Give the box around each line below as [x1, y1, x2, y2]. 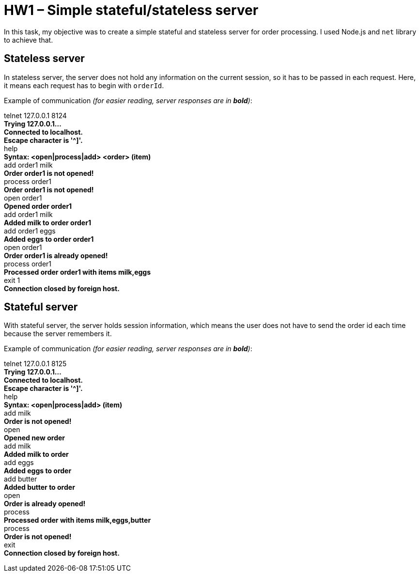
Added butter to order [4, 483, 75, 492]
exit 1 [4, 276, 20, 284]
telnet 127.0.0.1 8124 [4, 111, 67, 120]
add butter [4, 475, 37, 483]
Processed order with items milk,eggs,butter [4, 516, 151, 525]
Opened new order [4, 434, 65, 442]
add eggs [4, 458, 34, 467]
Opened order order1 [4, 202, 72, 210]
